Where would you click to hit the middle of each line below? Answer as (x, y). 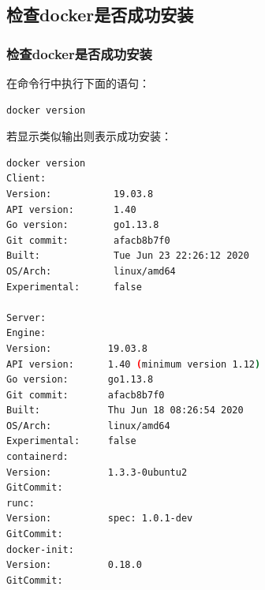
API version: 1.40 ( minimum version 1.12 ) (134, 364)
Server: (26, 317)
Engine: (26, 333)
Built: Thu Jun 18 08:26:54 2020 (125, 411)
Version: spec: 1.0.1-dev (100, 519)
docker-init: (40, 549)
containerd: (37, 457)
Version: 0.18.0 (74, 565)
